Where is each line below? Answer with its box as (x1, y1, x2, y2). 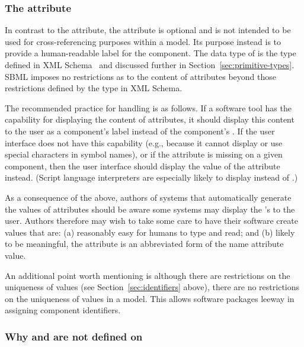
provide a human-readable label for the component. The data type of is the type (5, 47, 296, 59)
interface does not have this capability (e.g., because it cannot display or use (5, 136, 283, 149)
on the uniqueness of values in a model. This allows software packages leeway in (5, 292, 295, 304)
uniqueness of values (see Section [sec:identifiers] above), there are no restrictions (5, 281, 300, 293)
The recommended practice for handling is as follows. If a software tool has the (5, 101, 292, 114)
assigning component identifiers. (5, 304, 121, 316)
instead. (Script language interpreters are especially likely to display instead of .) (5, 171, 298, 184)
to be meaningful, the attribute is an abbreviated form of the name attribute (5, 237, 284, 250)
